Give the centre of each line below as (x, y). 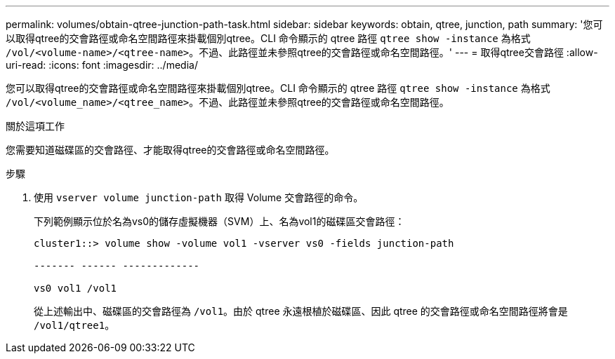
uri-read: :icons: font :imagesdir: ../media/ (102, 65)
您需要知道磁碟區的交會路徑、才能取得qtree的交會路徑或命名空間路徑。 (170, 150)
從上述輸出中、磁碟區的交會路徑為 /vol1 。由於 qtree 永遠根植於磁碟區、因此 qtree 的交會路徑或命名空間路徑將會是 (301, 311)
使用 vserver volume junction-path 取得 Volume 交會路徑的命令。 (199, 197)
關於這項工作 (35, 126)
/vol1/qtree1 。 (74, 325)
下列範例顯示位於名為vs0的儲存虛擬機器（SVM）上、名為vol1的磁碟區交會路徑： (219, 221)
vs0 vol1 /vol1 (75, 288)
